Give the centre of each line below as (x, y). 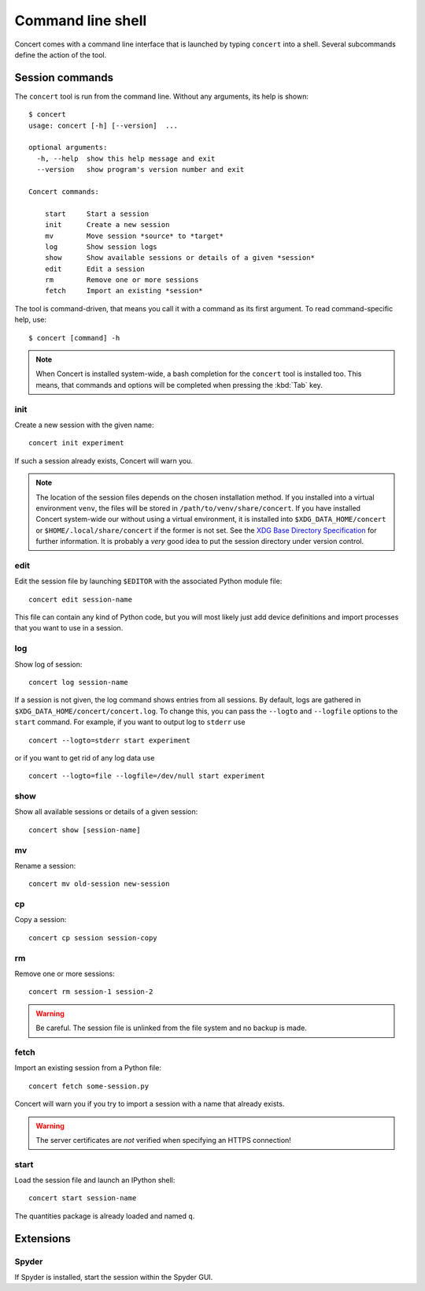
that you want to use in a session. (69, 628)
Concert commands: (64, 192)
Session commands (64, 78)
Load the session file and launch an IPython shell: (95, 1180)
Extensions (42, 1239)
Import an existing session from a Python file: (88, 1068)
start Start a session (97, 214)
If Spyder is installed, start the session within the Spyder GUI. (114, 1277)
